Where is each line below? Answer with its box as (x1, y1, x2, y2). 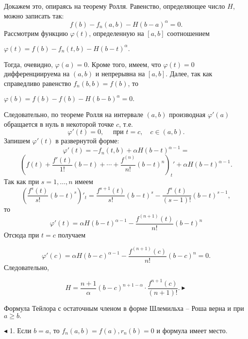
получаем (58, 229, 86, 239)
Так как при (4, 176, 39, 186)
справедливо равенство (4, 78, 71, 88)
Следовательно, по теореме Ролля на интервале (4, 109, 143, 119)
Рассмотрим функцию (4, 28, 68, 38)
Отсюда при (4, 229, 39, 239)
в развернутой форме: (55, 136, 119, 146)
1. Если (9, 325, 32, 335)
